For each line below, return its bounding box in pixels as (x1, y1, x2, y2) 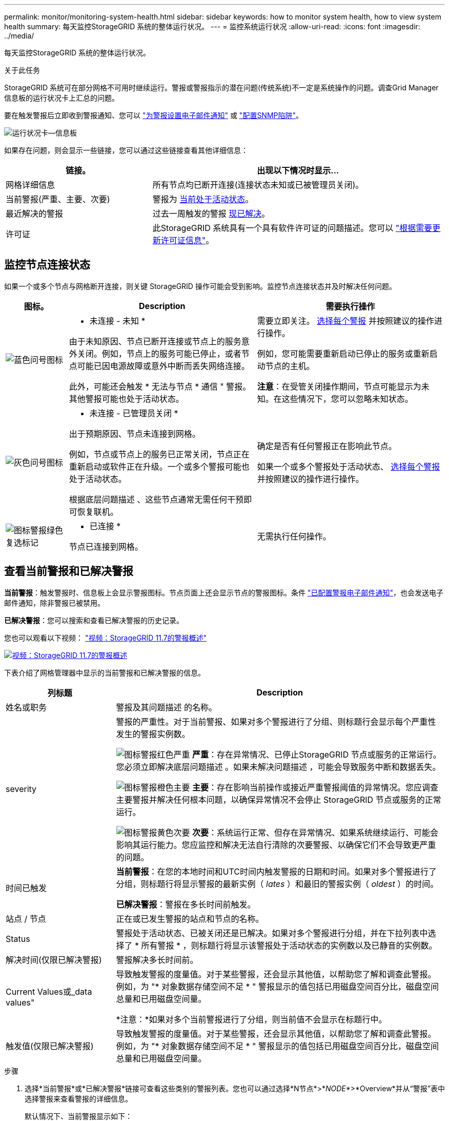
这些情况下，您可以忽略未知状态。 (281, 393, 413, 404)
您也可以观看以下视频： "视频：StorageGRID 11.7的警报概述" (4, 633, 207, 642)
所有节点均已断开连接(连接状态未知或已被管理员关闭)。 (152, 180, 364, 190)
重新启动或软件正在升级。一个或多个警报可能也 (69, 461, 250, 472)
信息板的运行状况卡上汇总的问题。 (4, 93, 119, 102)
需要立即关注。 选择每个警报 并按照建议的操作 (257, 315, 434, 326)
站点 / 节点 (6, 913, 46, 924)
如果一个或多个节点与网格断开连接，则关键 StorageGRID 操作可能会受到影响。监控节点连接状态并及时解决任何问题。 (4, 281, 396, 291)
